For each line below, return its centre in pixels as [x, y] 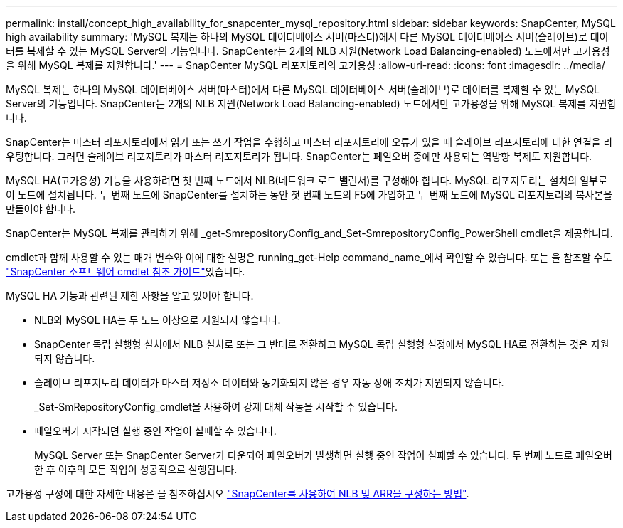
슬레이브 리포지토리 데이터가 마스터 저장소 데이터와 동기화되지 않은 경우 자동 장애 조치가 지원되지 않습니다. [269, 382]
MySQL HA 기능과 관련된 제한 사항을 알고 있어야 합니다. [130, 296]
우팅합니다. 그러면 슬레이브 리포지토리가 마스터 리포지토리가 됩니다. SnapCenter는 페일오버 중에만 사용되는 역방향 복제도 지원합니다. [299, 156]
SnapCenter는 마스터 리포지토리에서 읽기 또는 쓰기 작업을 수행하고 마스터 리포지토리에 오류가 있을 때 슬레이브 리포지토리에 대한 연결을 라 [309, 142]
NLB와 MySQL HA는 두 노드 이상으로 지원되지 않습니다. [158, 320]
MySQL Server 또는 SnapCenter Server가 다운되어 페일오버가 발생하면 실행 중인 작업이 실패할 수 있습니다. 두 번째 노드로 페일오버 [323, 455]
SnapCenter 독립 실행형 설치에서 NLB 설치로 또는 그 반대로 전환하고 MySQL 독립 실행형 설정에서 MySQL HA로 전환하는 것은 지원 [322, 344]
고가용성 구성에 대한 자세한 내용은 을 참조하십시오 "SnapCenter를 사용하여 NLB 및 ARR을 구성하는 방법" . [238, 493]
